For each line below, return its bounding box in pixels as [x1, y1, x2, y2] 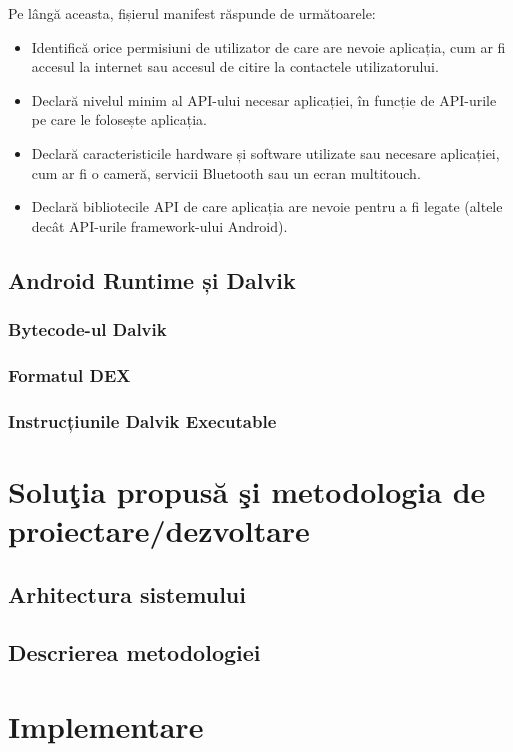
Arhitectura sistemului [8, 578, 246, 609]
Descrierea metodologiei [8, 637, 261, 668]
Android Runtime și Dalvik [8, 264, 296, 295]
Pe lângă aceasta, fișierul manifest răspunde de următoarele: [8, 3, 376, 23]
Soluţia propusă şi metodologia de [8, 470, 486, 511]
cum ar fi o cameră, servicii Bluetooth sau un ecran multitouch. [31, 162, 421, 183]
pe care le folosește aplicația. [31, 109, 207, 130]
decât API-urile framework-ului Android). [31, 215, 288, 236]
